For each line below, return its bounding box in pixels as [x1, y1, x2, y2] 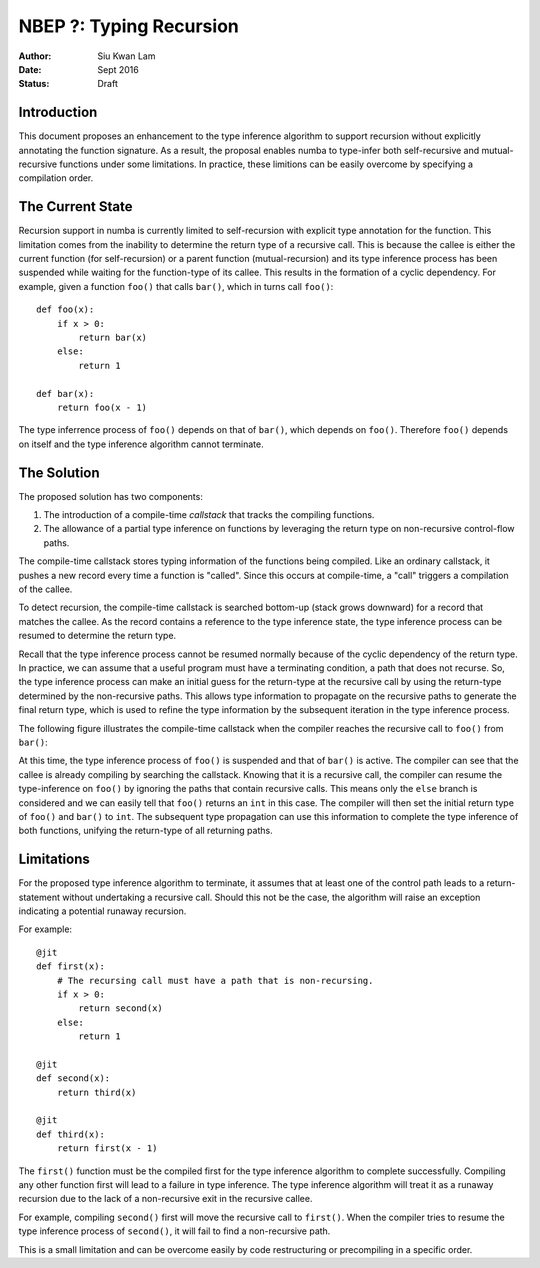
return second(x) [78, 1003, 164, 1014]
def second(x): [36, 1073, 111, 1084]
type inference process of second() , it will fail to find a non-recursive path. [18, 1225, 331, 1237]
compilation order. [18, 172, 94, 184]
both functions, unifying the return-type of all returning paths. [18, 825, 274, 837]
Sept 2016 [97, 63, 139, 75]
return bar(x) [78, 332, 148, 344]
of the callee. [18, 583, 73, 595]
